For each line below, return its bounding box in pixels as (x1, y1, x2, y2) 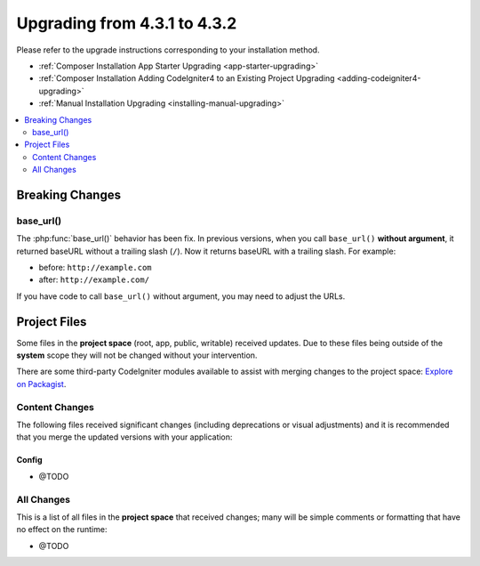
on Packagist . (16, 378, 67, 389)
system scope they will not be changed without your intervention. (16, 350, 258, 360)
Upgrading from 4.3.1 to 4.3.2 (16, 13, 237, 33)
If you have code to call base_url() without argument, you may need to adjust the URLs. (16, 290, 346, 302)
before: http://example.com (38, 263, 152, 272)
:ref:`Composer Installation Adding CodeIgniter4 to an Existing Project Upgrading (38, 73, 335, 84)
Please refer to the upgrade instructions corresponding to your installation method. (16, 44, 320, 55)
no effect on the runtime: (16, 524, 108, 535)
